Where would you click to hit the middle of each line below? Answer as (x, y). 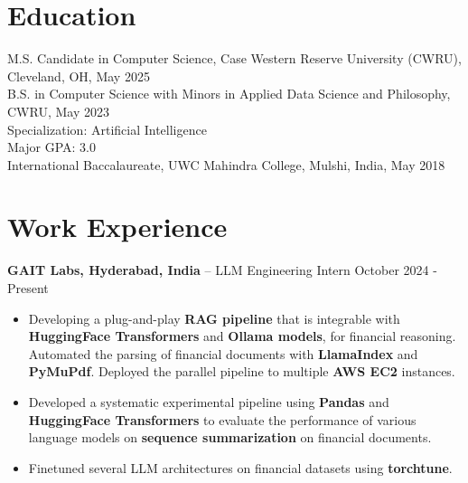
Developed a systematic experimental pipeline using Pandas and (209, 401)
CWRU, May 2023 (58, 111)
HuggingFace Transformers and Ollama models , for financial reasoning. (242, 336)
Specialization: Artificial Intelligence (107, 129)
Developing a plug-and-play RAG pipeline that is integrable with (214, 318)
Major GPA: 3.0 (51, 147)
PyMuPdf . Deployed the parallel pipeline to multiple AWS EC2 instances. (242, 371)
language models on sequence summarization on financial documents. (230, 437)
